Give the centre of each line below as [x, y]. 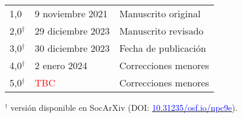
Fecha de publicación [163, 48]
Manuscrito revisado [162, 31]
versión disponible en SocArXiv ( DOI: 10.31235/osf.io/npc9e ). [124, 107]
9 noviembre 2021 [71, 13]
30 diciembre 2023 [72, 48]
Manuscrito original [160, 13]
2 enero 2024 [61, 65]
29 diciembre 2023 [72, 31]
